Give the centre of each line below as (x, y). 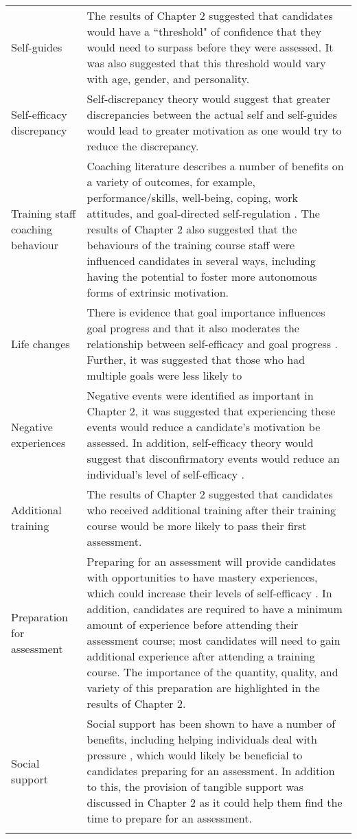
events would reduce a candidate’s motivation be (204, 427)
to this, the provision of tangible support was (195, 786)
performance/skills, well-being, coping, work (192, 197)
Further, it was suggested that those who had (196, 359)
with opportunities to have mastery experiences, (202, 577)
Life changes (41, 344)
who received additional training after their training (211, 510)
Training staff (44, 213)
